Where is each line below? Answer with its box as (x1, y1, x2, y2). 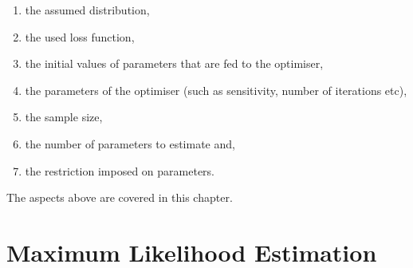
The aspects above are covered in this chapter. (6, 189, 233, 206)
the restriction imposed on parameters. (25, 162, 215, 179)
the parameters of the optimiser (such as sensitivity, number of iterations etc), (25, 81, 407, 98)
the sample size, (25, 108, 103, 125)
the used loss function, (25, 28, 135, 45)
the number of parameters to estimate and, (25, 135, 235, 152)
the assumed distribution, (25, 2, 150, 18)
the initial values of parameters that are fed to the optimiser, (25, 55, 324, 72)
